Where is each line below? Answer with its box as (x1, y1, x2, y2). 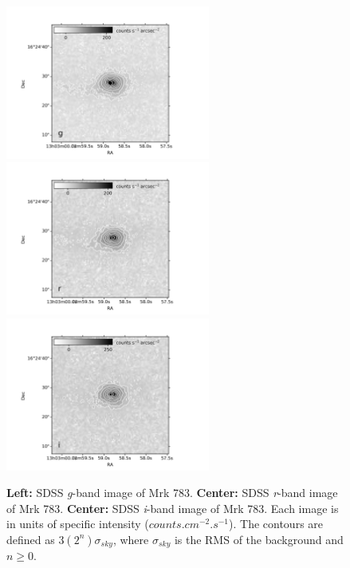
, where (112, 531, 149, 547)
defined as (6, 531, 55, 547)
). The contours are (229, 515, 324, 532)
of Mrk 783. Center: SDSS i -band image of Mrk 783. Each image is (6, 499, 339, 516)
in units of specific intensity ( (6, 515, 149, 532)
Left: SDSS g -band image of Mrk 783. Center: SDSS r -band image (6, 484, 338, 501)
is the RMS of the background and (174, 531, 344, 547)
